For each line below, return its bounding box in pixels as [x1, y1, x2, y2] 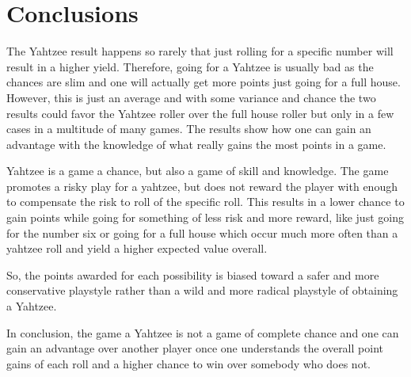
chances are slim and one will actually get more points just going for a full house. [6, 74, 401, 90]
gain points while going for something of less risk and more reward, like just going [6, 209, 404, 226]
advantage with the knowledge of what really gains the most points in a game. [6, 135, 386, 152]
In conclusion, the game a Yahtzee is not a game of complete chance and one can [6, 324, 399, 341]
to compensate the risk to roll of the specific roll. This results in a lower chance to [6, 193, 405, 210]
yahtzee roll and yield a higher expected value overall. [6, 240, 268, 257]
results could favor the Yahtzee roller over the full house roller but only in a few [6, 105, 394, 121]
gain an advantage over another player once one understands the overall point [6, 340, 383, 356]
